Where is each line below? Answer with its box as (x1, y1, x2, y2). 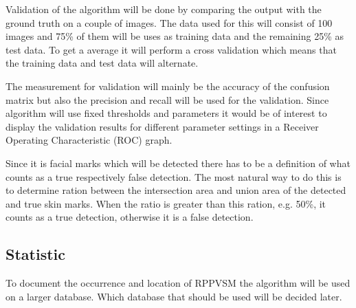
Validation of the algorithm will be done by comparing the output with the (5, 2, 322, 16)
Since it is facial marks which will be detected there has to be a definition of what (5, 155, 351, 170)
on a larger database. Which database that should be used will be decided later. (5, 289, 342, 303)
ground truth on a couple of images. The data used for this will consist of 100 (5, 15, 333, 30)
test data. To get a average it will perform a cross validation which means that (5, 42, 337, 56)
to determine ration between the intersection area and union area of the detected (5, 183, 346, 197)
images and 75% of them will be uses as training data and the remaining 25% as (5, 29, 344, 43)
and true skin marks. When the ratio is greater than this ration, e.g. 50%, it (5, 196, 326, 210)
